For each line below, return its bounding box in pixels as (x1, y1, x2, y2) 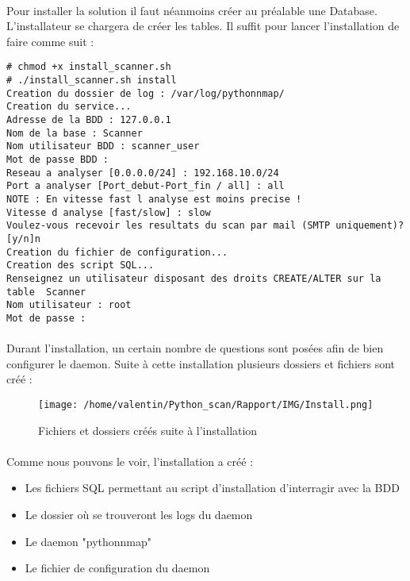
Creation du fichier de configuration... (6, 246, 228, 258)
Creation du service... (6, 101, 132, 113)
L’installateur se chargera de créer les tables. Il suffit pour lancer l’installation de (6, 17, 400, 34)
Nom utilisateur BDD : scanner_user (6, 140, 200, 152)
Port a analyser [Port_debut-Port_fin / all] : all (6, 180, 285, 192)
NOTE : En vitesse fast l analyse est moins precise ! (6, 193, 302, 205)
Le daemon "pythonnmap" (25, 533, 152, 549)
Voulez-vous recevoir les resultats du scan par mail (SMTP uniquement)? (6, 220, 404, 232)
